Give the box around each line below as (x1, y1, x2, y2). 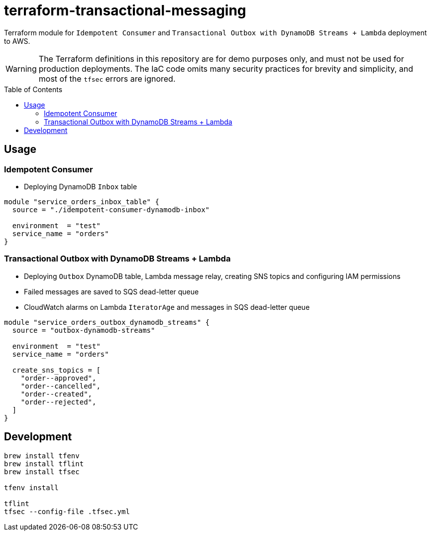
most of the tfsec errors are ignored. (38, 73, 176, 84)
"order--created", (20, 390, 93, 398)
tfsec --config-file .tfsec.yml (4, 507, 130, 516)
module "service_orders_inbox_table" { (4, 197, 159, 206)
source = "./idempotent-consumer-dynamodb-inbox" (12, 205, 210, 214)
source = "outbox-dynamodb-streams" (12, 326, 155, 334)
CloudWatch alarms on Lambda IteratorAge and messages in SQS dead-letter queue (24, 302, 310, 311)
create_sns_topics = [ (12, 366, 101, 374)
